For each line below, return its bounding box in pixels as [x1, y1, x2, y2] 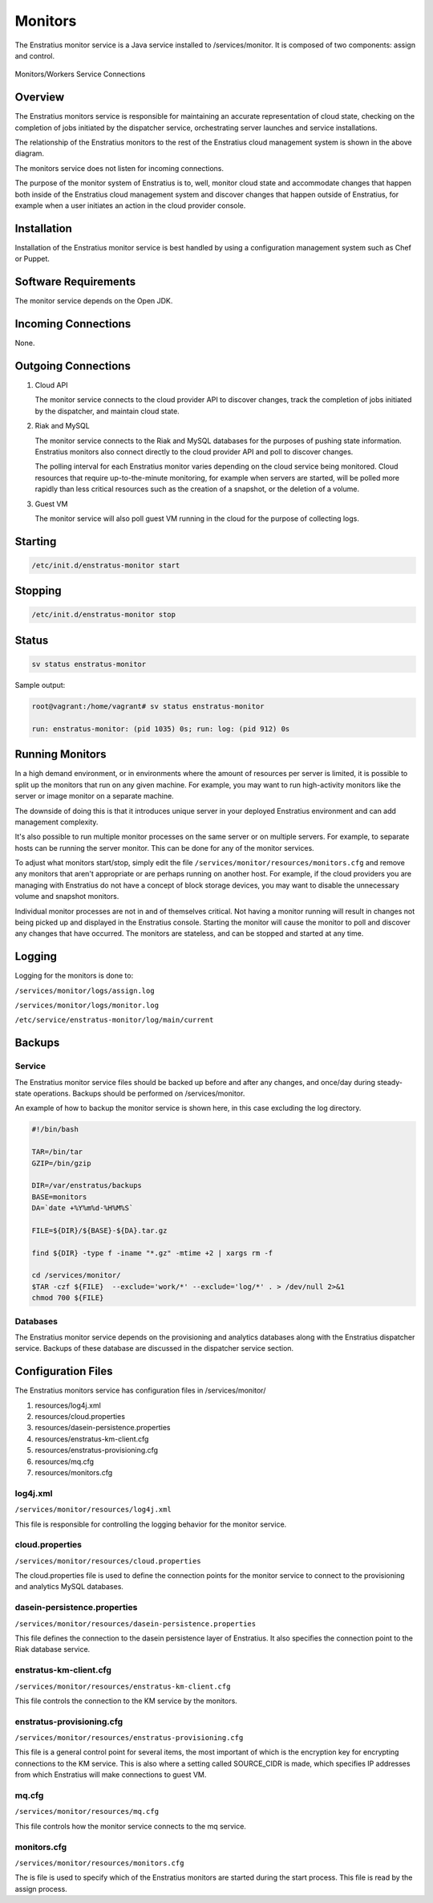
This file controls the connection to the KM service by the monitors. [14, 1696, 238, 1706]
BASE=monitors [31, 1192, 87, 1202]
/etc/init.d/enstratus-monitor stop [31, 610, 176, 620]
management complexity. [14, 817, 99, 827]
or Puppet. [14, 254, 50, 264]
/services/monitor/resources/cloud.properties [14, 1556, 201, 1565]
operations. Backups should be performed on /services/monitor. [33, 1088, 245, 1099]
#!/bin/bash [31, 1124, 79, 1134]
